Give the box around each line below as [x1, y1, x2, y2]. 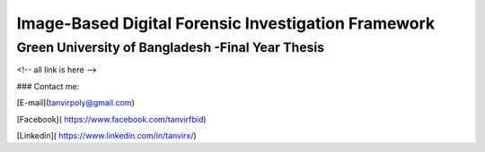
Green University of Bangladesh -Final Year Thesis [16, 39, 325, 55]
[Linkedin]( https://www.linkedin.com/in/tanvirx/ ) [16, 130, 197, 140]
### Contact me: [16, 80, 80, 91]
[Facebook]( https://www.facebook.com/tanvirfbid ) [16, 114, 207, 124]
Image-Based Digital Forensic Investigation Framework [16, 13, 436, 33]
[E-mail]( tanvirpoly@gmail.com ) [16, 97, 135, 108]
